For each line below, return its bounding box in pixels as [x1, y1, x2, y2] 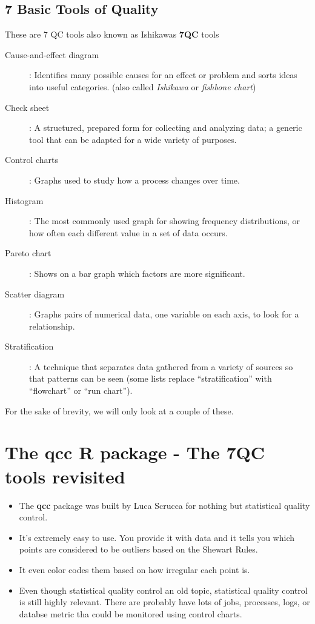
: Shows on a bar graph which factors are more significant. [29, 267, 245, 279]
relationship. [29, 319, 75, 332]
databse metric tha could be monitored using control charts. [19, 607, 242, 620]
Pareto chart [5, 247, 51, 259]
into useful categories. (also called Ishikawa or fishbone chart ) [29, 80, 256, 93]
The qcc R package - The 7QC [5, 440, 265, 465]
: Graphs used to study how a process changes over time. [29, 173, 240, 186]
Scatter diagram [5, 287, 65, 300]
